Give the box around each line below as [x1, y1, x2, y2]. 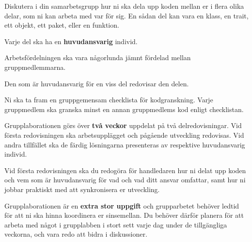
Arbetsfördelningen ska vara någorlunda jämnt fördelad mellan [4, 52, 191, 63]
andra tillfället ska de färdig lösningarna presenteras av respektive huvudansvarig [4, 139, 245, 149]
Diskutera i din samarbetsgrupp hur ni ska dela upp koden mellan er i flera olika [4, 1, 244, 11]
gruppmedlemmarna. [4, 62, 66, 72]
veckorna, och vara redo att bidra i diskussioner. [4, 229, 147, 239]
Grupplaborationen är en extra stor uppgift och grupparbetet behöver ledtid [4, 200, 239, 210]
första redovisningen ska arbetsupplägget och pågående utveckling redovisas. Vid [4, 129, 244, 140]
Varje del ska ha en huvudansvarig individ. [4, 36, 138, 46]
